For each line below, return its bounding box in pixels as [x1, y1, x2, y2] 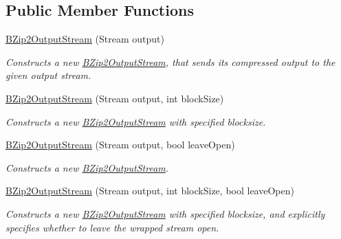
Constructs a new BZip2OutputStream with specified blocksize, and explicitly [5, 206, 325, 220]
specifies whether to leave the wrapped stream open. [5, 220, 219, 234]
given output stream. [5, 68, 91, 82]
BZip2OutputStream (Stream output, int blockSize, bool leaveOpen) [5, 183, 294, 198]
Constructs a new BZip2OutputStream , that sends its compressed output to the [5, 54, 335, 69]
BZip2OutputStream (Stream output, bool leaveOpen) [5, 137, 235, 152]
